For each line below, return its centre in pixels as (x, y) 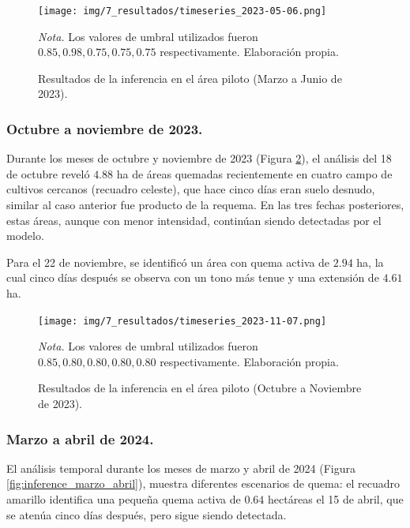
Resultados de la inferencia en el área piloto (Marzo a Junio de (190, 78)
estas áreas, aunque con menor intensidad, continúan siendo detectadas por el (194, 220)
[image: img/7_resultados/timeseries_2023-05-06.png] (182, 11)
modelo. (25, 236)
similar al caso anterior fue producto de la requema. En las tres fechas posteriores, (205, 205)
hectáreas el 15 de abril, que (336, 499)
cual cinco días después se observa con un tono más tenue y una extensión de (193, 277)
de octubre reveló (48, 173)
